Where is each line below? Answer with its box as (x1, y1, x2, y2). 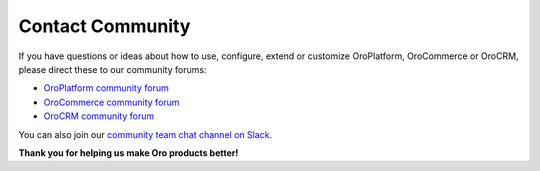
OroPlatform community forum (43, 82, 169, 94)
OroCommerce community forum (43, 96, 180, 108)
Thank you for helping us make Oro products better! (18, 146, 239, 159)
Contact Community (18, 15, 191, 37)
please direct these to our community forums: (18, 63, 207, 75)
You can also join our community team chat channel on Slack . (18, 128, 273, 140)
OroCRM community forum (43, 110, 155, 122)
